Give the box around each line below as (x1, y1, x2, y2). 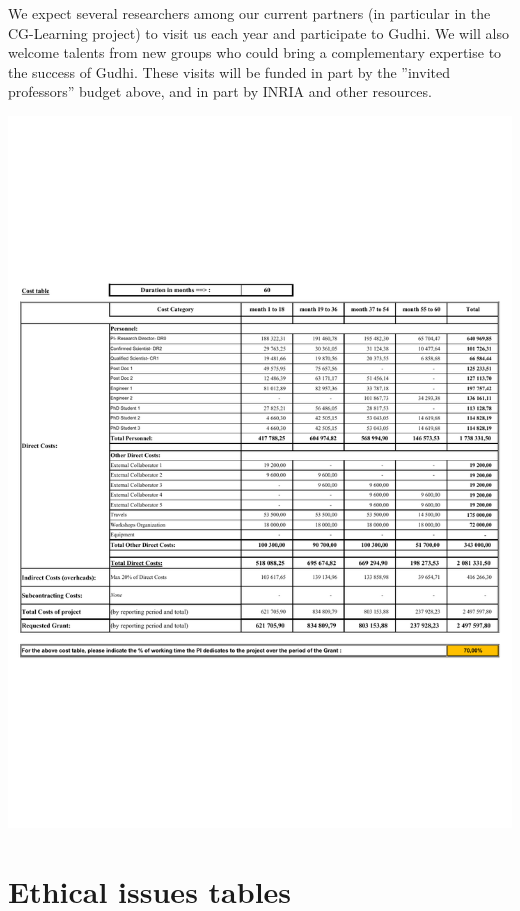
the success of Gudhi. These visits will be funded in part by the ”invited (8, 61, 450, 82)
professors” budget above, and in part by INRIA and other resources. (8, 81, 432, 102)
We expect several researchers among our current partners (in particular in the (8, 3, 491, 23)
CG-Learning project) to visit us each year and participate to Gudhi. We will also (8, 22, 509, 43)
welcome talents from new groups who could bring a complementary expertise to (8, 42, 502, 63)
